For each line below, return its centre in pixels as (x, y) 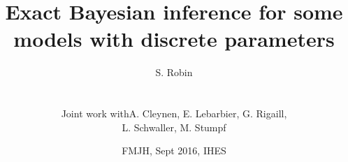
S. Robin (174, 72)
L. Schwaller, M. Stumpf (174, 127)
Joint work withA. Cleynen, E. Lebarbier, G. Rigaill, (174, 113)
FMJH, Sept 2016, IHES (174, 150)
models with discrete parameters (174, 39)
